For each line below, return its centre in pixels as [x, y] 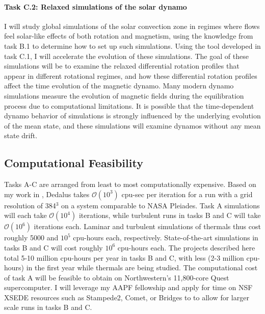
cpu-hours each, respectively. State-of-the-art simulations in [166, 238]
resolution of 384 [30, 205]
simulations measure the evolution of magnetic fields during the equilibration [124, 95]
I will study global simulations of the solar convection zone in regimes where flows [132, 26]
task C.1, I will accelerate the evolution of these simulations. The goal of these [126, 56]
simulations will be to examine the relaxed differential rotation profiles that [122, 66]
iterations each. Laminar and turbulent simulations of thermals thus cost [147, 226]
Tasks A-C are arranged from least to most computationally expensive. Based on [130, 184]
